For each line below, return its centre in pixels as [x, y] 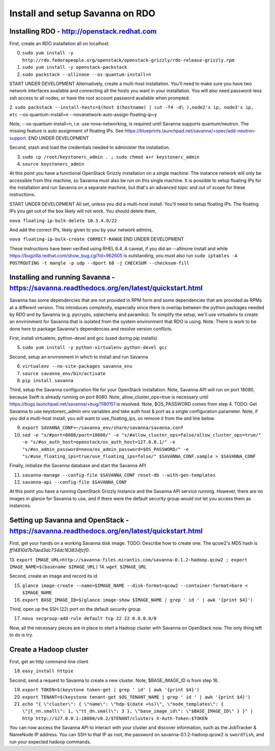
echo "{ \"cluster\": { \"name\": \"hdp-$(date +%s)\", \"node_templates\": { [123, 704]
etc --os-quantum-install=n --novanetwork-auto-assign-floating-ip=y [83, 114]
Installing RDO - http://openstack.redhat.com [83, 31]
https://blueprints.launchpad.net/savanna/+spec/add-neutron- [190, 131]
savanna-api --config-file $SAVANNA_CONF [75, 482]
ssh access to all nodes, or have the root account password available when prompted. [100, 98]
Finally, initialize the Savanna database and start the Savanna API [78, 466]
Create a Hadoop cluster [49, 649]
